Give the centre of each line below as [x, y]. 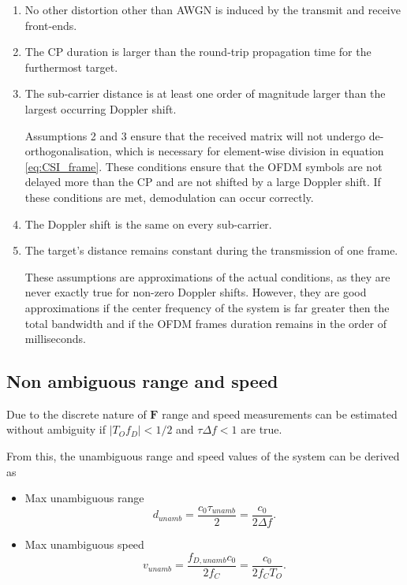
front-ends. [51, 25]
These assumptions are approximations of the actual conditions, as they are [207, 276]
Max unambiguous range [84, 498]
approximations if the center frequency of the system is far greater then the [207, 307]
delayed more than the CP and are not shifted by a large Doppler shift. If [203, 182]
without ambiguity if [56, 429]
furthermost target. [71, 67]
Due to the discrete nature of [77, 414]
